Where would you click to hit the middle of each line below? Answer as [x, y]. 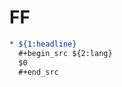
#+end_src [38, 72]
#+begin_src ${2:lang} [65, 53]
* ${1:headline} [43, 44]
